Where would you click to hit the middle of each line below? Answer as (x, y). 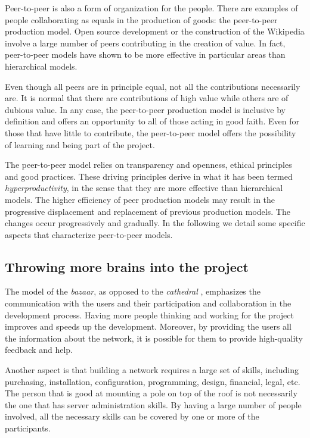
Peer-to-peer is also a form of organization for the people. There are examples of (151, 8)
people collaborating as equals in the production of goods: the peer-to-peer (141, 19)
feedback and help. (39, 350)
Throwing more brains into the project (127, 266)
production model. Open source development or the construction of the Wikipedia (155, 31)
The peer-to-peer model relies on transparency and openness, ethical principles (148, 165)
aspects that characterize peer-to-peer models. (89, 234)
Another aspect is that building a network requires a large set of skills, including (152, 370)
